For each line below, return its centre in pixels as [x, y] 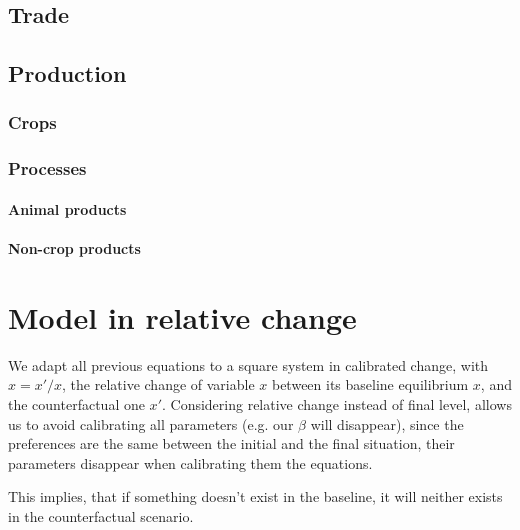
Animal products [67, 208]
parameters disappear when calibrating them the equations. [190, 462]
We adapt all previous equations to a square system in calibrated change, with [248, 364]
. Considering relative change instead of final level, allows [336, 403]
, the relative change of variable [158, 384]
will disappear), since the [387, 423]
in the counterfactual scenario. [101, 515]
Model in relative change [182, 316]
